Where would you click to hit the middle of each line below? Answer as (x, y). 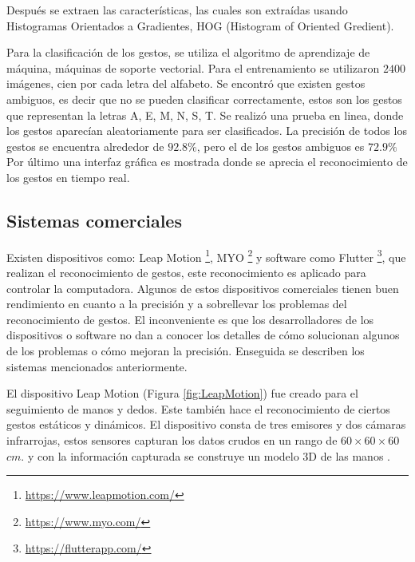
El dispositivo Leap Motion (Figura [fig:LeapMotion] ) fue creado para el (182, 393)
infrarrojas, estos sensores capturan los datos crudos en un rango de (172, 439)
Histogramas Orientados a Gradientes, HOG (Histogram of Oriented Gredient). (200, 25)
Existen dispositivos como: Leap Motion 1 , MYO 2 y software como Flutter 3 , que (206, 255)
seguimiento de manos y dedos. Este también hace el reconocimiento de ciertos (198, 408)
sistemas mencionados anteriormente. (97, 366)
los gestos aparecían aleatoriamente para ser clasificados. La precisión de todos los (207, 131)
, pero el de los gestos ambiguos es (281, 146)
